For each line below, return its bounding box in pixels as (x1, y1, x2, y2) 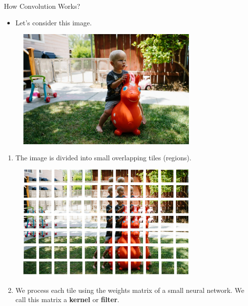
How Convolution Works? (4, 1, 81, 11)
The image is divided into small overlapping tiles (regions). (15, 153, 191, 163)
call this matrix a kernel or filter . (15, 294, 120, 305)
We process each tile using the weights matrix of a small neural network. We (15, 285, 245, 295)
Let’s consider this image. (15, 17, 92, 27)
